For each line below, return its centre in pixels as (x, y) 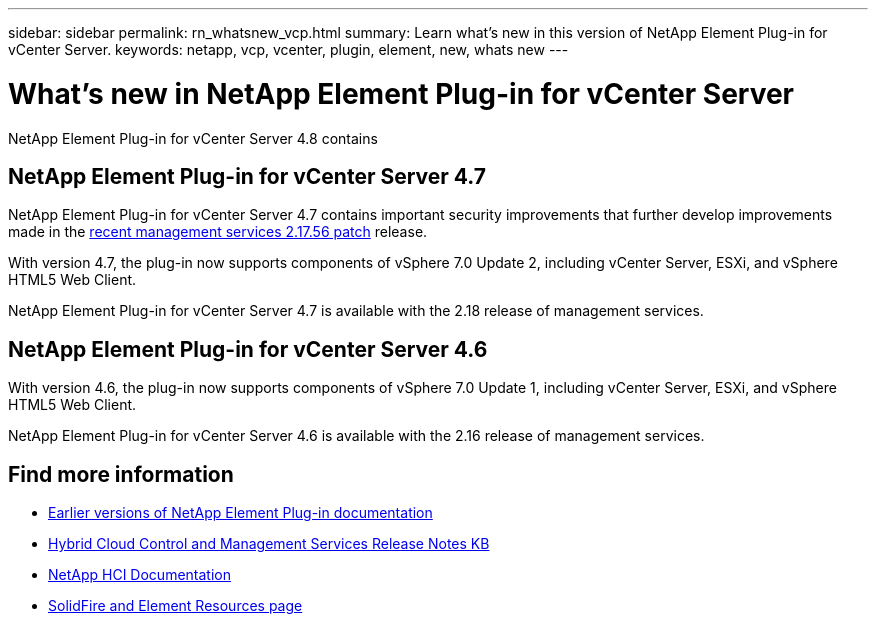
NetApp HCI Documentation (139, 575)
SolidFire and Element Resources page (175, 606)
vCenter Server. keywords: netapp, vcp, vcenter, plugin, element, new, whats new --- (288, 49)
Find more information (121, 474)
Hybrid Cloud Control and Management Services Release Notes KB (269, 544)
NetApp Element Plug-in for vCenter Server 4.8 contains (193, 138)
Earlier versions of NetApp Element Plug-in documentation (240, 513)
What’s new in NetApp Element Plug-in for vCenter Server (401, 93)
